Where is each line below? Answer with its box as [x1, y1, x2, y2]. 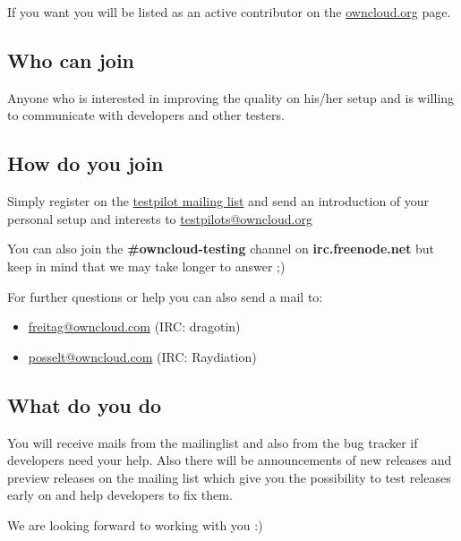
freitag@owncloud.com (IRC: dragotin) [28, 317, 241, 336]
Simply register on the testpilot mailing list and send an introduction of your [7, 192, 430, 210]
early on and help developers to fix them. [7, 485, 233, 504]
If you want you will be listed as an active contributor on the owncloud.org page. [7, 3, 451, 21]
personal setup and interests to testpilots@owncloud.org [7, 209, 312, 228]
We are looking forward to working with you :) [7, 515, 263, 534]
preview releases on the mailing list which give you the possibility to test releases [7, 468, 451, 486]
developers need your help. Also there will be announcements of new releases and [7, 451, 452, 469]
